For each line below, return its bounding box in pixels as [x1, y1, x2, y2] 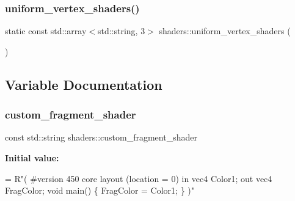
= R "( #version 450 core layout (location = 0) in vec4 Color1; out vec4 [5, 172, 272, 185]
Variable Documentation [5, 75, 162, 93]
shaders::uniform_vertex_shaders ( [159, 24, 291, 37]
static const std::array [5, 24, 87, 37]
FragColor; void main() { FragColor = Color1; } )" [5, 184, 195, 197]
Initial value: [5, 152, 59, 164]
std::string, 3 [97, 24, 145, 37]
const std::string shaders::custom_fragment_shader [5, 131, 197, 144]
